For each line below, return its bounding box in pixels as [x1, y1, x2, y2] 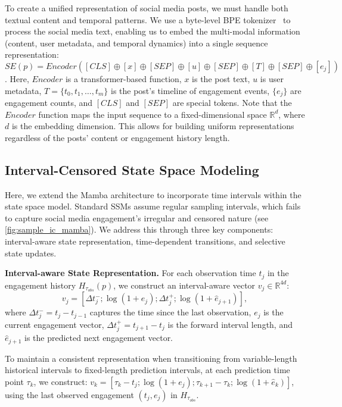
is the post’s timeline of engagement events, [110, 84, 270, 96]
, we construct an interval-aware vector [113, 278, 256, 291]
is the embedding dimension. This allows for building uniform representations [11, 120, 294, 132]
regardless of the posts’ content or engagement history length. [5, 131, 230, 143]
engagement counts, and [5, 96, 93, 109]
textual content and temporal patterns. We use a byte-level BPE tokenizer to [5, 13, 291, 26]
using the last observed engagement [5, 388, 134, 400]
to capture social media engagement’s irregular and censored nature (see [5, 211, 269, 224]
